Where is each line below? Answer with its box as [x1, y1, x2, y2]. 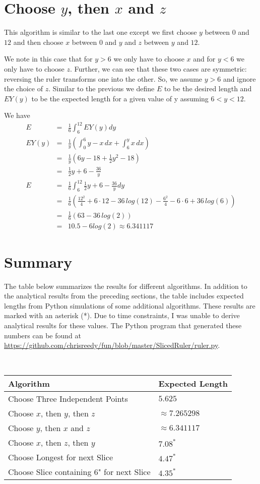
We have [4, 110, 30, 120]
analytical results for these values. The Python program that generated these [4, 320, 242, 330]
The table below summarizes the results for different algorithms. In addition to [4, 280, 247, 291]
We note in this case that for [4, 53, 93, 64]
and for [193, 53, 216, 64]
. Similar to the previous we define [48, 83, 155, 94]
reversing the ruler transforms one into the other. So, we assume [4, 73, 203, 84]
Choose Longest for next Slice [8, 451, 113, 463]
